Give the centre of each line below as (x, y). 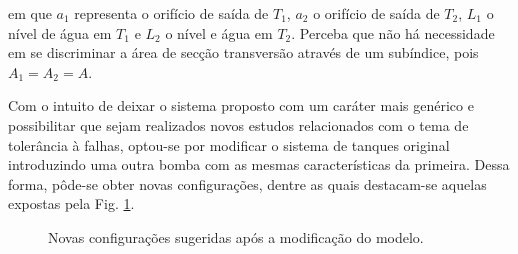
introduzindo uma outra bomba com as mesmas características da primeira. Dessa (259, 164)
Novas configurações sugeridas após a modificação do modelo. (236, 236)
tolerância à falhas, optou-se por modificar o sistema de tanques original (229, 144)
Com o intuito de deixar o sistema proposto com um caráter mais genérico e (241, 105)
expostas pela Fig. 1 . (71, 203)
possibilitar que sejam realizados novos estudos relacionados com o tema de (238, 124)
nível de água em (60, 32)
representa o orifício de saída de (171, 13)
